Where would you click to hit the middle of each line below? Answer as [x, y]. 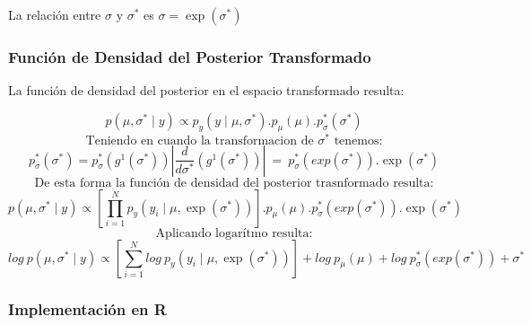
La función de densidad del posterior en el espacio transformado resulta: [206, 90]
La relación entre [55, 14]
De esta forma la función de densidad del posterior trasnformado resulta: [234, 183]
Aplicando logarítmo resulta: [234, 233]
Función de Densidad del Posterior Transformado [190, 56]
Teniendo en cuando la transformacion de [200, 141]
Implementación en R [87, 308]
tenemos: [358, 141]
